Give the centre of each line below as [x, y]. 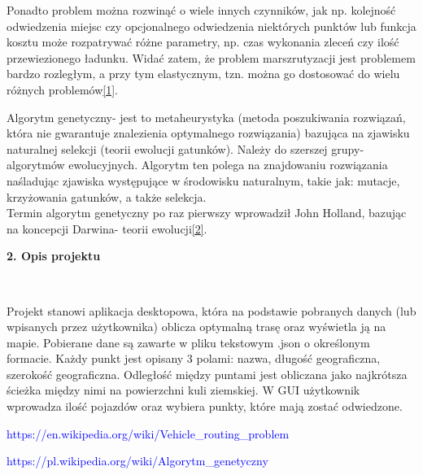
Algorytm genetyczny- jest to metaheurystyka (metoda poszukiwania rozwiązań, [206, 117]
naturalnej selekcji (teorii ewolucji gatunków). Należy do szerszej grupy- [185, 148]
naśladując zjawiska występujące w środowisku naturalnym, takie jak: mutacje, [203, 180]
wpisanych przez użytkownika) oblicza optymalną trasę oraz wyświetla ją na [196, 327]
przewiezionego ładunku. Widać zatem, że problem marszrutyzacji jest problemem [211, 57]
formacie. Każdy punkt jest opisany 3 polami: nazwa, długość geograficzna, [194, 358]
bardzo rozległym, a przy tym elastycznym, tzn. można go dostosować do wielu [203, 74]
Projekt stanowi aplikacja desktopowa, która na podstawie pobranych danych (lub [211, 310]
